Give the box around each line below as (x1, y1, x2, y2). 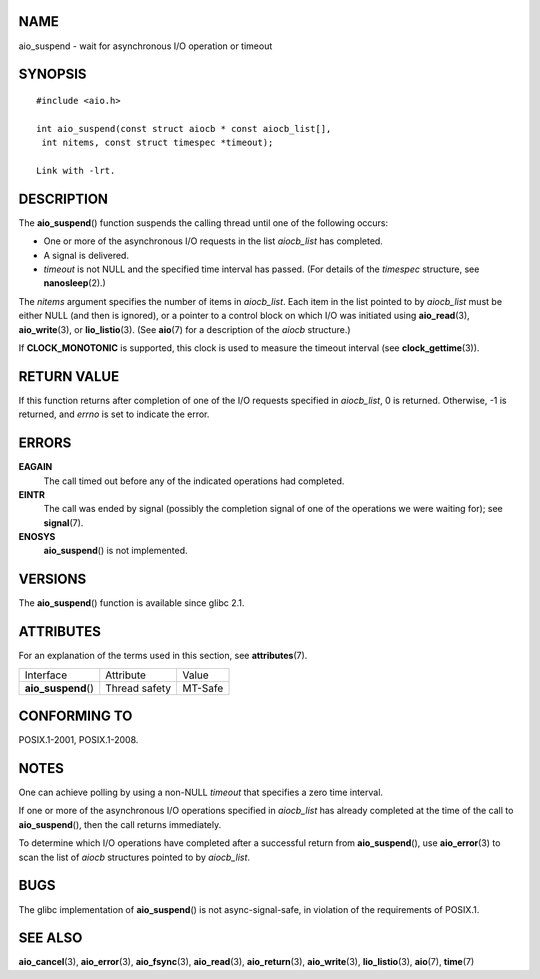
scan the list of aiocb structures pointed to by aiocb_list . (18, 851, 250, 863)
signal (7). (43, 516, 84, 529)
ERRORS (18, 435, 72, 452)
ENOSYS (18, 531, 56, 543)
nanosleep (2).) (43, 277, 107, 289)
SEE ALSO (18, 930, 83, 947)
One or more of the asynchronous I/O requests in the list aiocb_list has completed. (43, 235, 384, 247)
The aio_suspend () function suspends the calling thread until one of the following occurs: (18, 216, 389, 229)
